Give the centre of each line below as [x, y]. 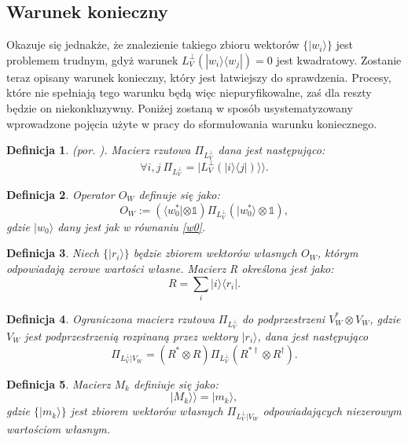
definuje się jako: [179, 194]
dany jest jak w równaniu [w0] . [132, 226]
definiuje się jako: [176, 383]
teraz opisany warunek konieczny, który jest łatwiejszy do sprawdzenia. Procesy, [199, 77]
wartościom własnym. [59, 428]
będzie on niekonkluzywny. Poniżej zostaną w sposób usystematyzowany [180, 107]
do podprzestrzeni [283, 318]
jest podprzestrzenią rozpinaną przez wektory [131, 336]
